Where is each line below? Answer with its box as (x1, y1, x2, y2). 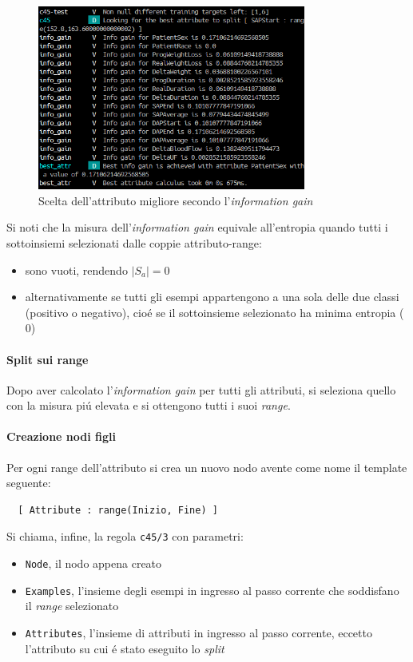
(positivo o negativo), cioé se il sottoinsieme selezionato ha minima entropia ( (25, 303, 404, 320)
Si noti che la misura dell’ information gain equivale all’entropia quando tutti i (6, 219, 388, 236)
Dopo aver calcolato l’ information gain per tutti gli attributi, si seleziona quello (6, 381, 396, 398)
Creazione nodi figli (6, 428, 116, 445)
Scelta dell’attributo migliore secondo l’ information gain (38, 192, 313, 208)
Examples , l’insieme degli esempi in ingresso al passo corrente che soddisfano (25, 581, 399, 598)
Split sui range (6, 351, 89, 367)
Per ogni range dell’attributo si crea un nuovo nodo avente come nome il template (6, 458, 407, 475)
